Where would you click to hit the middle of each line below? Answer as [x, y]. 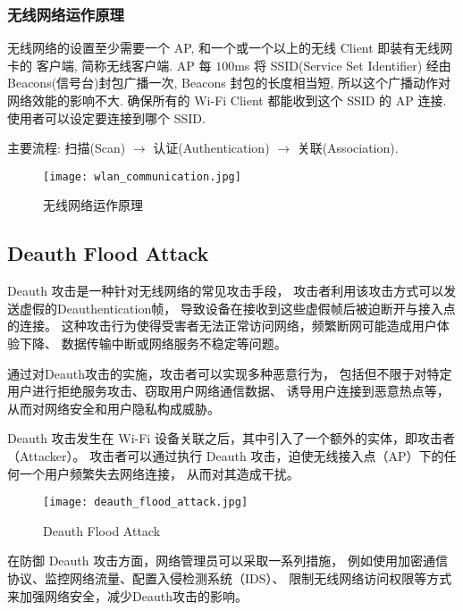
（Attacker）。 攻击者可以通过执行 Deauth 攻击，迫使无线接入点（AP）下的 [226, 455]
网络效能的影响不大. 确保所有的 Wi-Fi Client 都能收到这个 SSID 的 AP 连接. [227, 100]
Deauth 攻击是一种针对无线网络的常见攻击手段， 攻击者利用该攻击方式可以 [226, 291]
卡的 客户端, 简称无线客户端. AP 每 [109, 65]
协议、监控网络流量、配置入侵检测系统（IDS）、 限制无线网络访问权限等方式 [230, 578]
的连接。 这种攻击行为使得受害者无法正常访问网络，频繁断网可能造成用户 [222, 326]
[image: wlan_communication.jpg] [142, 176]
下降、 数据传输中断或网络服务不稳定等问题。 [153, 343]
